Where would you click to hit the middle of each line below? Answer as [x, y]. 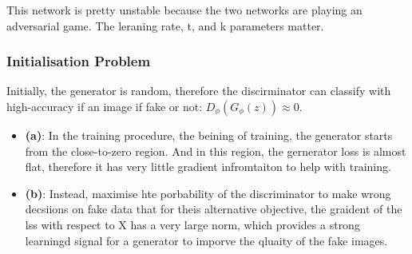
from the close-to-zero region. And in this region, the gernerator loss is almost [216, 151]
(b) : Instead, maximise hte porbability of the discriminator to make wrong [208, 193]
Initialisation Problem [79, 61]
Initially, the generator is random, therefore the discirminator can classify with [199, 91]
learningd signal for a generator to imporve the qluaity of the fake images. [206, 240]
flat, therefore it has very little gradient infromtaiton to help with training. [208, 167]
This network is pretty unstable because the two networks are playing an [184, 10]
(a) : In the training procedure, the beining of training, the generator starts [209, 135]
